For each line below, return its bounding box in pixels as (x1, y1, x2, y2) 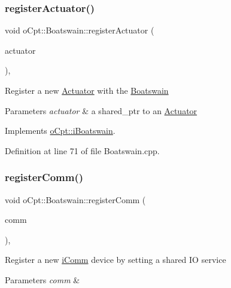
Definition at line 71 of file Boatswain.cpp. (5, 144, 160, 157)
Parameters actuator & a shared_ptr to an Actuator (5, 104, 197, 117)
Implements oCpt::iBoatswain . (5, 124, 115, 137)
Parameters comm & (5, 273, 80, 286)
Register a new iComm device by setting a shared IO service (5, 253, 226, 266)
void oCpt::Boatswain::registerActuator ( (5, 24, 154, 36)
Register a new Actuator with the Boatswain (5, 84, 169, 96)
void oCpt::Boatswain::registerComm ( (5, 193, 146, 206)
